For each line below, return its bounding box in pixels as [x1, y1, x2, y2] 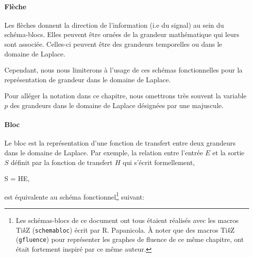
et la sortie [212, 147, 245, 157]
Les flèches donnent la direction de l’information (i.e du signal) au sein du [4, 19, 224, 30]
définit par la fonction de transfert [11, 157, 113, 167]
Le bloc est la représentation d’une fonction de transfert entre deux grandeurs [4, 138, 236, 148]
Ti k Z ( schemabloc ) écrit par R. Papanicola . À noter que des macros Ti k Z [16, 224, 235, 235]
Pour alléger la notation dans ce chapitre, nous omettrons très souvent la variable [4, 91, 247, 101]
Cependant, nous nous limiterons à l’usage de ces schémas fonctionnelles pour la [4, 65, 243, 75]
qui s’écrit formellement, [122, 157, 195, 167]
